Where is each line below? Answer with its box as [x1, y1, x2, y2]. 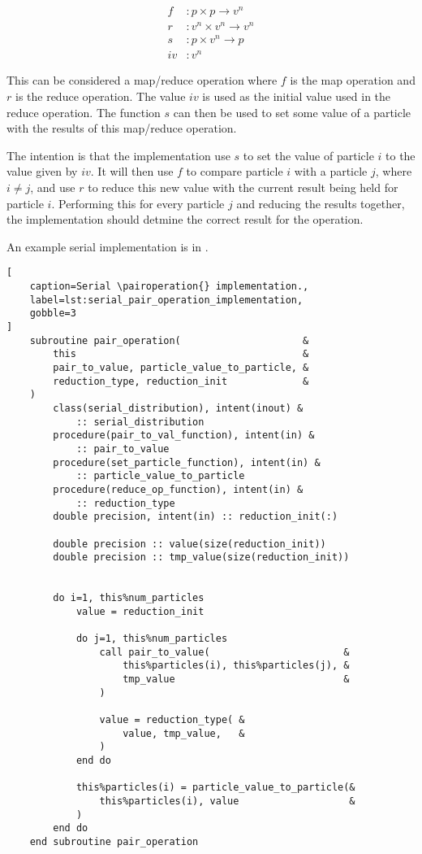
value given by [6, 163, 78, 180]
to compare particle [186, 163, 283, 180]
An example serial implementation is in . [6, 237, 209, 255]
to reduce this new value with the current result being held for [88, 179, 398, 195]
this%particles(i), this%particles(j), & [123, 660, 350, 672]
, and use [30, 179, 75, 195]
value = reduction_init [75, 605, 205, 617]
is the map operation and [290, 72, 416, 89]
